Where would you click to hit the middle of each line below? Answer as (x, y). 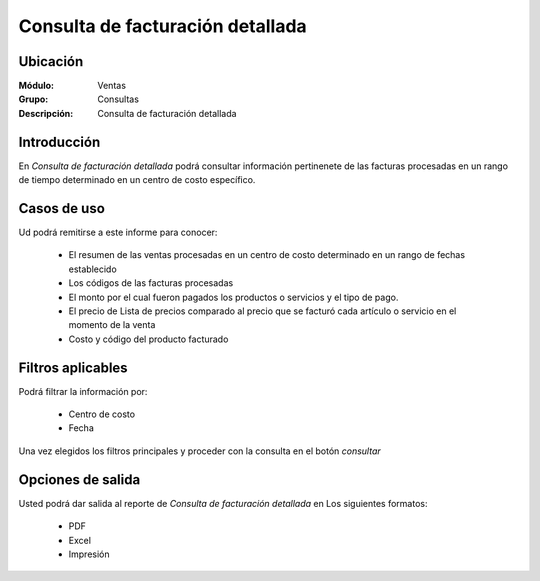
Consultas (118, 99)
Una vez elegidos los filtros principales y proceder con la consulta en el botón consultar (200, 451)
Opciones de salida (79, 479)
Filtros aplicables (73, 367)
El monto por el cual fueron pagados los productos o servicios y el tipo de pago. (233, 297)
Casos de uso (61, 208)
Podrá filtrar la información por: (83, 391)
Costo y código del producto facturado (148, 339)
